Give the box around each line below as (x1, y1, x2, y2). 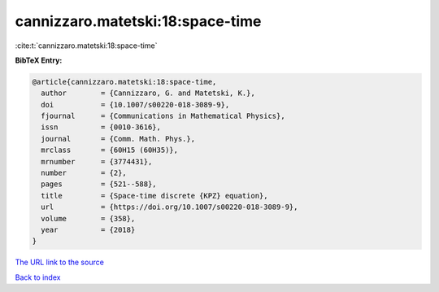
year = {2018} (41, 225, 136, 234)
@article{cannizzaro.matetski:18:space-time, (32, 77, 217, 86)
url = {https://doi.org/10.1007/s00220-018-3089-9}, (41, 203, 298, 211)
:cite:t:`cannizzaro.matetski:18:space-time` (15, 41, 158, 50)
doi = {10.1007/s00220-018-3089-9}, (41, 100, 230, 109)
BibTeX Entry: (15, 55, 63, 65)
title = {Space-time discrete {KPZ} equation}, (41, 191, 268, 200)
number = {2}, (41, 168, 128, 178)
